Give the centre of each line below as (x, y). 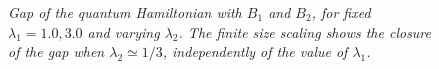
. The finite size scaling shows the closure (305, 31)
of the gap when (56, 51)
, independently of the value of (255, 51)
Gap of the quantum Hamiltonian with (125, 12)
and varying (123, 31)
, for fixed (341, 12)
